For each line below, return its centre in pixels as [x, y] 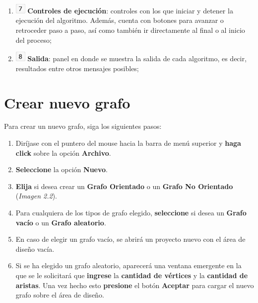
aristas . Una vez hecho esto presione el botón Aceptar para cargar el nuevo [135, 285]
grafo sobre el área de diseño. [60, 295]
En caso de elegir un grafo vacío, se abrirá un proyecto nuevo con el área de [130, 239]
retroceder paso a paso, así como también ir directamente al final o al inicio [130, 30]
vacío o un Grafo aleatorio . [61, 222]
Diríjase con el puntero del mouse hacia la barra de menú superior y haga [128, 143]
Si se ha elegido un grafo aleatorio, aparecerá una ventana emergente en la [129, 265]
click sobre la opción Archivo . [63, 152]
